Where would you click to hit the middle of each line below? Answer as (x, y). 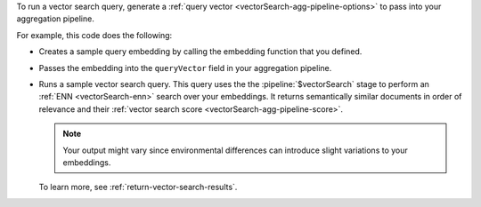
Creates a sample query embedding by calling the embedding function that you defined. (200, 52)
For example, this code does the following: (94, 35)
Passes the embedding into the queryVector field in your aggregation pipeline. (185, 68)
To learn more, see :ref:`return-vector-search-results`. (138, 187)
